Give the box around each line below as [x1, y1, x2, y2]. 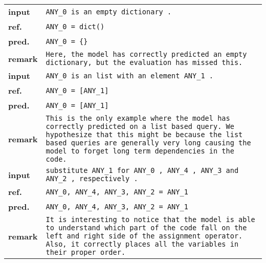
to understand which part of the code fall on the [46, 224, 247, 232]
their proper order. [46, 248, 126, 256]
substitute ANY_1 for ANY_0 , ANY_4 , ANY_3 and [46, 166, 239, 174]
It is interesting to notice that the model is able [46, 215, 255, 224]
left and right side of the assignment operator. [46, 232, 243, 240]
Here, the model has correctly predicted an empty [46, 50, 247, 58]
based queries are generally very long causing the [46, 139, 251, 147]
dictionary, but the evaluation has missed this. [46, 58, 243, 67]
